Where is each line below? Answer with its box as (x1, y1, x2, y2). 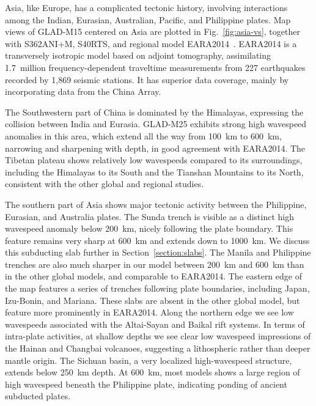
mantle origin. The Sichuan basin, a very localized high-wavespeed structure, (5, 353, 292, 366)
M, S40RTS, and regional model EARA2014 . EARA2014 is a (64, 37, 297, 50)
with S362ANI (5, 37, 58, 50)
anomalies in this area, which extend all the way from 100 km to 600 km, (5, 129, 282, 142)
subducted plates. (5, 389, 71, 402)
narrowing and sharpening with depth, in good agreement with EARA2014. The (5, 141, 306, 154)
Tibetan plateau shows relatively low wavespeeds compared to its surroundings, (5, 153, 303, 166)
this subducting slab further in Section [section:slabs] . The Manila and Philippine (5, 246, 311, 259)
